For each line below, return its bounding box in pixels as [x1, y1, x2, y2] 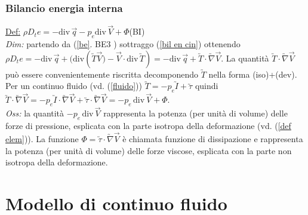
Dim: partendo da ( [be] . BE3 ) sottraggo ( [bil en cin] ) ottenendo [5, 38, 241, 50]
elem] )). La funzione [5, 133, 79, 145]
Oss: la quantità [5, 107, 64, 119]
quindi [195, 79, 218, 92]
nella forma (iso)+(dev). [208, 67, 297, 80]
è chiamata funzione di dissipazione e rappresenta [122, 133, 303, 145]
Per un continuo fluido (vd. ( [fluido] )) [5, 79, 142, 92]
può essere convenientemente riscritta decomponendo [5, 67, 199, 80]
